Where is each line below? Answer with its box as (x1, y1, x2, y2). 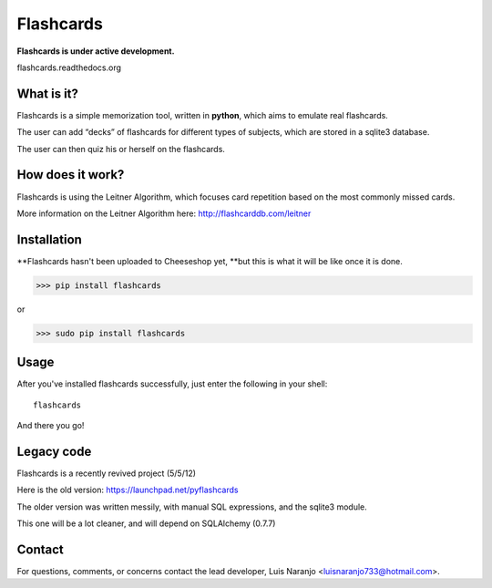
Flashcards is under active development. (16, 46, 175, 57)
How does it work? (16, 167, 125, 182)
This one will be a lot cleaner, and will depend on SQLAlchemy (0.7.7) (16, 518, 276, 529)
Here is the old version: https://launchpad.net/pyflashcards (16, 484, 239, 496)
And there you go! (16, 420, 85, 431)
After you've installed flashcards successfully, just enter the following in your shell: (16, 378, 328, 389)
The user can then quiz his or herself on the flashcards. (16, 143, 225, 154)
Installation (16, 232, 82, 247)
